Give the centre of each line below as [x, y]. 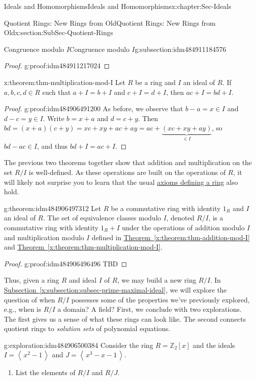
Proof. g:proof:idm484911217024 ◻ [57, 65]
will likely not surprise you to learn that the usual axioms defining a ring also [121, 182]
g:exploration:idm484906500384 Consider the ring [79, 345]
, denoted [181, 218]
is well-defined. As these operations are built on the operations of [127, 172]
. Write [54, 118]
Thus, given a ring [32, 280]
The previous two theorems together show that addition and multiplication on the [128, 162]
